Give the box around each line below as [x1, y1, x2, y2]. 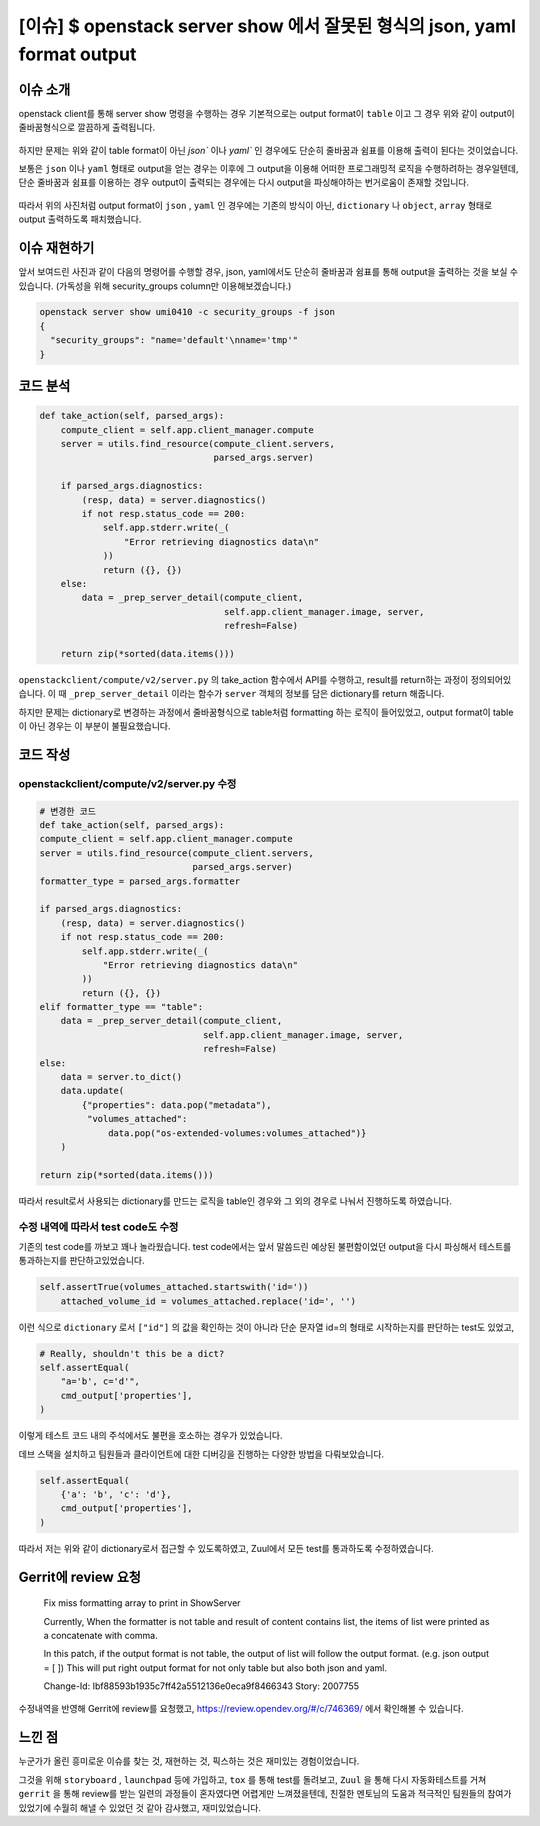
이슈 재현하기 [18, 240, 95, 257]
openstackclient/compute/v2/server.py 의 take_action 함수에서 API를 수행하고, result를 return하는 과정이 [18, 673, 469, 685]
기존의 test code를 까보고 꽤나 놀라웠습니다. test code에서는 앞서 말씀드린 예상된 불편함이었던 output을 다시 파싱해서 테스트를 [18, 1240, 512, 1252]
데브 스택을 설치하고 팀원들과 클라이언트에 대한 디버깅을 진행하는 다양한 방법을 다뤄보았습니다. [18, 1448, 385, 1460]
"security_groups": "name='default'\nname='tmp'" [50, 335, 299, 346]
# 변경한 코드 [39, 805, 97, 817]
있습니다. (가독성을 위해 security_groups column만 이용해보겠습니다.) [18, 280, 292, 292]
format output [18, 43, 137, 65]
